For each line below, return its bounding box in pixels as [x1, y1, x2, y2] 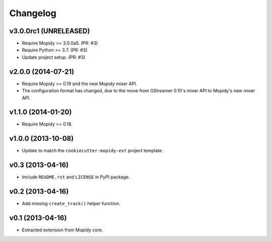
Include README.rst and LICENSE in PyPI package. [22, 174, 130, 180]
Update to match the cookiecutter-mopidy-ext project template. [22, 148, 163, 154]
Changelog [9, 8, 56, 19]
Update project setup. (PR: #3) [22, 54, 86, 60]
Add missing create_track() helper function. [22, 201, 120, 207]
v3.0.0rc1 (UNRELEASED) [9, 27, 90, 35]
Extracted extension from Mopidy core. [22, 227, 103, 233]
